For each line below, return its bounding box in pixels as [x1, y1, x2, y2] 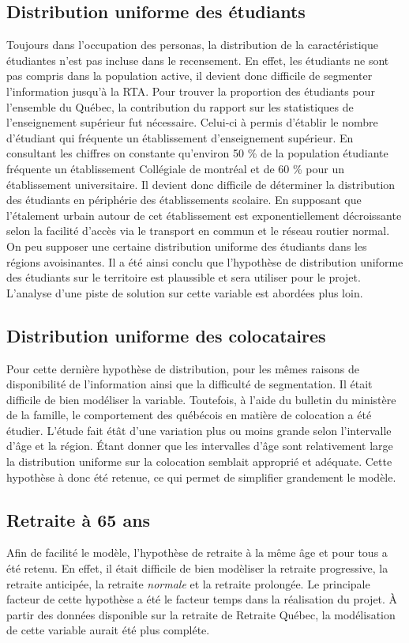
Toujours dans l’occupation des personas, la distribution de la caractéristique [6, 36, 378, 53]
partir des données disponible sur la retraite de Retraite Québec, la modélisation [6, 606, 396, 622]
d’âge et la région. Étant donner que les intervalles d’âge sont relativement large [6, 437, 393, 454]
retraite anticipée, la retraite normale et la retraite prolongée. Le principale [6, 575, 370, 592]
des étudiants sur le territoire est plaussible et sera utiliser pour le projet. [6, 269, 361, 286]
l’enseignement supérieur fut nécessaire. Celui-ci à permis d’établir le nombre [6, 114, 378, 130]
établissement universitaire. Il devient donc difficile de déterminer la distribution [6, 176, 396, 192]
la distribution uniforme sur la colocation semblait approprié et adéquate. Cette [6, 453, 392, 470]
